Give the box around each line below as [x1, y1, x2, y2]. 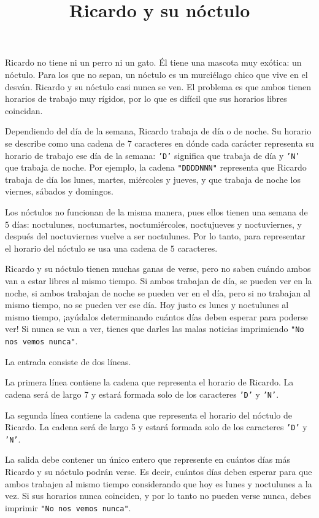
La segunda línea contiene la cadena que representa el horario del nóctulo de [5, 408, 292, 421]
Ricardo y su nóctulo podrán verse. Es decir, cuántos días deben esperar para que [5, 465, 312, 478]
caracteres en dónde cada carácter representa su [134, 136, 314, 149]
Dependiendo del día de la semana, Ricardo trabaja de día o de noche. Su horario [5, 125, 312, 137]
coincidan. [5, 104, 43, 117]
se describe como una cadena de [5, 136, 125, 149]
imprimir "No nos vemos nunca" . [5, 501, 131, 514]
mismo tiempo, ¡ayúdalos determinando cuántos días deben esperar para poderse [5, 310, 308, 323]
